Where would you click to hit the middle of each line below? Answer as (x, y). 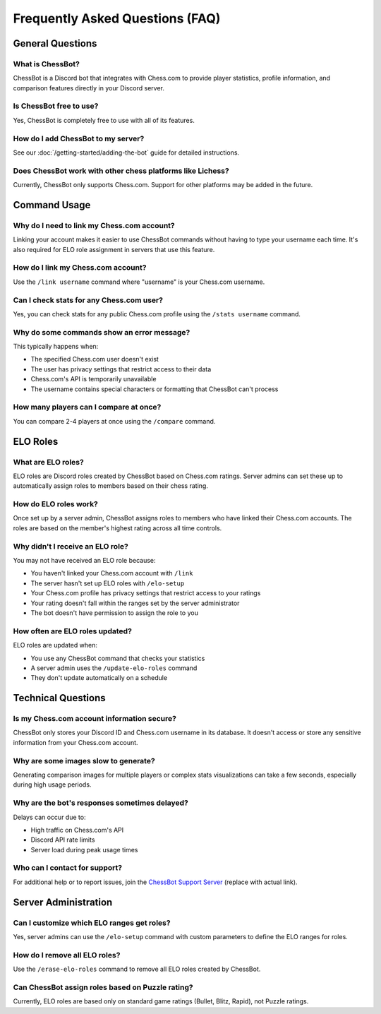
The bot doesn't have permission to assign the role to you (115, 613)
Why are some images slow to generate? (84, 760)
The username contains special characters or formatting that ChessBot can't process (155, 389)
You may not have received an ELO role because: (84, 561)
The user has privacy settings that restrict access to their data (121, 369)
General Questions (55, 43)
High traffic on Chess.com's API (77, 830)
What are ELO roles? (48, 462)
